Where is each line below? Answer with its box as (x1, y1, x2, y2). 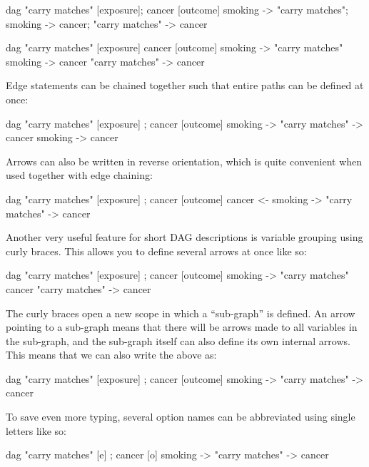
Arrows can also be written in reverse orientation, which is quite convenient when (6, 153, 363, 168)
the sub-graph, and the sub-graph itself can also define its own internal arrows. (6, 333, 350, 348)
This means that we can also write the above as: (6, 347, 217, 362)
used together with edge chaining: (6, 168, 153, 183)
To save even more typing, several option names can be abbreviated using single (6, 409, 355, 424)
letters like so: (6, 423, 66, 438)
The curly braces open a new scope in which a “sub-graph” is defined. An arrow (6, 305, 355, 320)
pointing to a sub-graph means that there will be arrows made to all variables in (6, 319, 358, 334)
